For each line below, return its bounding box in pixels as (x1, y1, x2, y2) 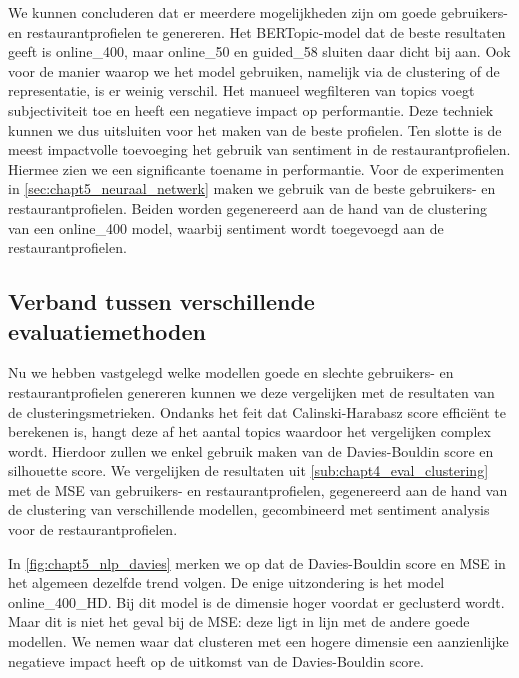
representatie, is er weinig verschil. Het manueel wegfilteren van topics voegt (8, 80, 475, 101)
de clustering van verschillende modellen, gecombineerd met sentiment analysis (8, 499, 490, 520)
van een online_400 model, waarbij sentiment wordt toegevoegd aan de (8, 217, 444, 238)
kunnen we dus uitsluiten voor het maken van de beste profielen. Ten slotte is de (8, 119, 502, 140)
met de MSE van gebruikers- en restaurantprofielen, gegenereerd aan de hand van (8, 479, 508, 500)
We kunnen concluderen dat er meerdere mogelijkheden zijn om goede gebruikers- (8, 2, 509, 22)
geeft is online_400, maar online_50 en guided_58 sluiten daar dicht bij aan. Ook (8, 41, 511, 62)
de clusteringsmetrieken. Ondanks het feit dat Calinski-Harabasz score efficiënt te (8, 401, 506, 422)
